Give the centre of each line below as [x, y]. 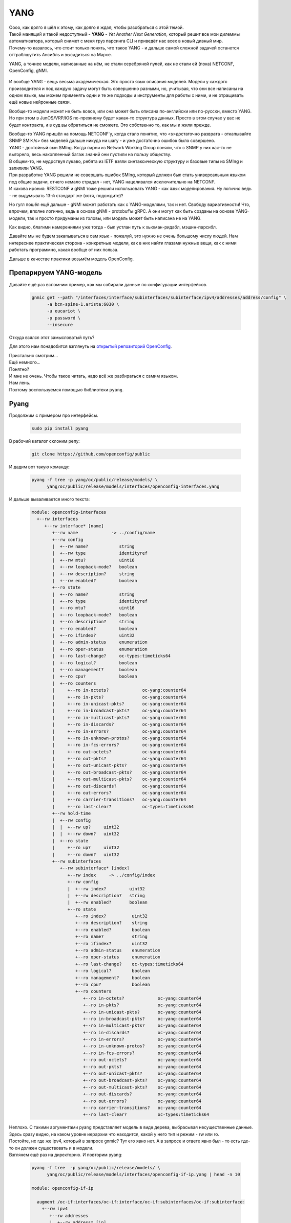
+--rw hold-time [72, 814]
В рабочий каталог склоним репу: [44, 441]
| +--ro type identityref [100, 601]
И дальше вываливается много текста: [50, 499]
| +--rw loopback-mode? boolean [95, 567]
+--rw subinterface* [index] [94, 868]
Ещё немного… [25, 362]
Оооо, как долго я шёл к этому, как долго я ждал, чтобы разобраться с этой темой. [96, 27]
